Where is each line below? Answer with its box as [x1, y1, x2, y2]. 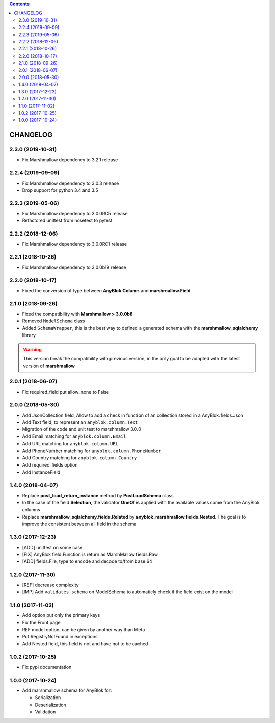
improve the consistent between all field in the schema [22, 521, 137, 527]
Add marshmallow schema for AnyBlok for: [22, 687, 112, 693]
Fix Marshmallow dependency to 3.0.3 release [22, 180, 119, 186]
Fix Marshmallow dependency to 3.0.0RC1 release [22, 241, 127, 247]
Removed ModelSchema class [22, 318, 85, 324]
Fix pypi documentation [22, 664, 72, 670]
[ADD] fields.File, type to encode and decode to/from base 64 [22, 558, 152, 564]
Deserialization [35, 702, 66, 708]
